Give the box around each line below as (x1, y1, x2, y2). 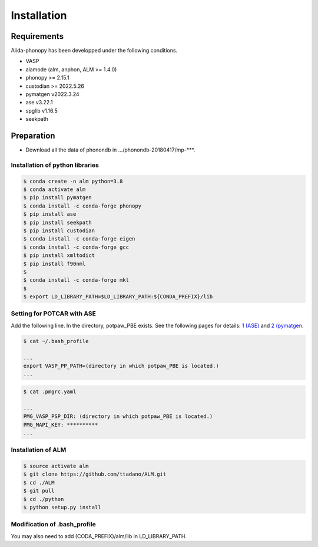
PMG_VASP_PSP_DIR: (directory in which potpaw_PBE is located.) (23, 413, 213, 420)
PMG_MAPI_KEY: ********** (23, 421, 98, 428)
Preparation (11, 131, 55, 141)
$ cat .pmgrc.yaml (23, 388, 77, 395)
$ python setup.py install (23, 504, 101, 511)
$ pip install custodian (23, 227, 95, 234)
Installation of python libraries (11, 161, 100, 169)
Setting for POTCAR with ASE (11, 309, 97, 318)
